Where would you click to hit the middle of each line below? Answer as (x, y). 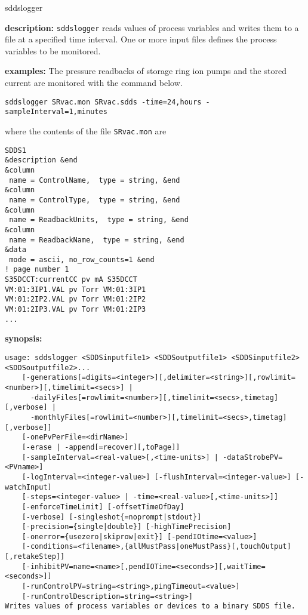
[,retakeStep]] (35, 557)
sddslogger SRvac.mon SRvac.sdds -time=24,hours (103, 102)
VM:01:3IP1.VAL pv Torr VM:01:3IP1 (76, 289)
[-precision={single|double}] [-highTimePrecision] (127, 527)
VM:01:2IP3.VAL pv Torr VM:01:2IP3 (76, 310)
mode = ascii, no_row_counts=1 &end (82, 259)
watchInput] (28, 487)
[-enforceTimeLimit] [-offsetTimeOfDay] (103, 507)
